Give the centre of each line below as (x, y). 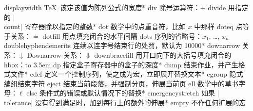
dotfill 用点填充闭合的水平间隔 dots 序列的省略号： (122, 36)
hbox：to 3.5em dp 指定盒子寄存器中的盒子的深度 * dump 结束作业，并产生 (121, 64)
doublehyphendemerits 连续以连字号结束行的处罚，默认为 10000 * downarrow (122, 45)
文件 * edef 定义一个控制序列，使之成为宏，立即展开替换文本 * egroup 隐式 (127, 74)
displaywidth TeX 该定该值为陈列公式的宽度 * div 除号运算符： (102, 7)
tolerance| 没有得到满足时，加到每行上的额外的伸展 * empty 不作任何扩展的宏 (125, 102)
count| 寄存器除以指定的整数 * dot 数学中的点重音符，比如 (95, 26)
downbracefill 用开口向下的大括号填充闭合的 (163, 55)
